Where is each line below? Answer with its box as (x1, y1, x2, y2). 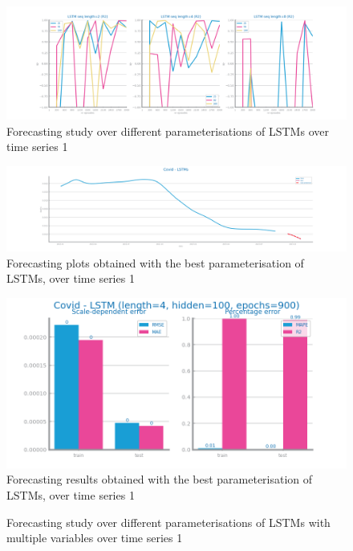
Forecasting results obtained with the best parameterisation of (6, 471, 313, 488)
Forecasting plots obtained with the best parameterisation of (6, 254, 304, 271)
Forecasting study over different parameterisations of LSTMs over (6, 122, 329, 139)
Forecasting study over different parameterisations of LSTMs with (6, 513, 331, 530)
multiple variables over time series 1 (6, 529, 183, 546)
